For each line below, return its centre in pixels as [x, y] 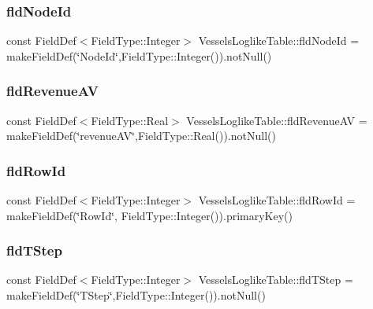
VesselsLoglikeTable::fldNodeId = [279, 40]
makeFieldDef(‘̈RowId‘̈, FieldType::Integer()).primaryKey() [149, 215]
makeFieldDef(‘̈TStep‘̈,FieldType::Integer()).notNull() [136, 295]
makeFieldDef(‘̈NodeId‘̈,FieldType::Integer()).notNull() [139, 55]
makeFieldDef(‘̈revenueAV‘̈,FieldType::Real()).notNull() [141, 136]
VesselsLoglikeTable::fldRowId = [277, 200]
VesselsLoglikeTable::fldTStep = [276, 280]
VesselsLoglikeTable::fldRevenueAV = [277, 120]
